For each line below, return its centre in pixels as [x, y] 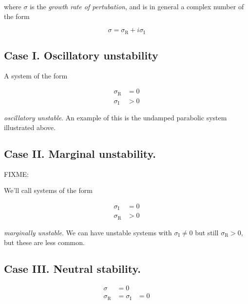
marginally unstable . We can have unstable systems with [88, 232]
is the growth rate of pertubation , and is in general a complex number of [137, 6]
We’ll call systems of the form [48, 190]
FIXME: [16, 174]
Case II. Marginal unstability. [80, 153]
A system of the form [36, 75]
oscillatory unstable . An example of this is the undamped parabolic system [115, 118]
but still [207, 232]
